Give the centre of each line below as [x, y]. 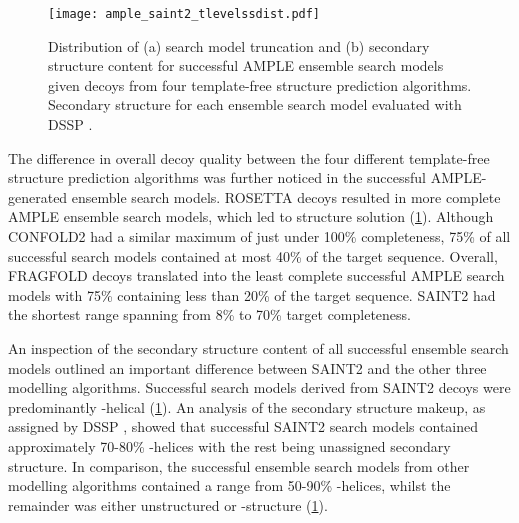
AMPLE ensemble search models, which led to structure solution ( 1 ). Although [251, 216]
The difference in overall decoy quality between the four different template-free [249, 157]
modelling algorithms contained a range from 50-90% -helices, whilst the [229, 485]
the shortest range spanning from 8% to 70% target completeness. [210, 314]
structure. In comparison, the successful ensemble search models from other [239, 465]
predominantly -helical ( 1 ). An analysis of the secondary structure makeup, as [247, 406]
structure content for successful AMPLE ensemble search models [246, 65]
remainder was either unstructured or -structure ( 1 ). [168, 504]
